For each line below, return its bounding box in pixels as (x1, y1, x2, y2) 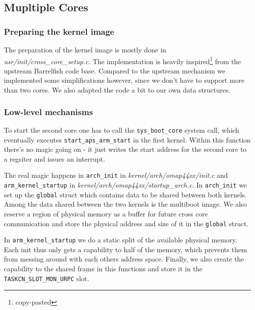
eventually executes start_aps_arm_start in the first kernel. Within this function (4, 134, 251, 144)
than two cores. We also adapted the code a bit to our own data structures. (4, 85, 230, 95)
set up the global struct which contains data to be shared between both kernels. (4, 189, 247, 199)
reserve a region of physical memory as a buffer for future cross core (4, 208, 208, 218)
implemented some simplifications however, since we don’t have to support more (4, 75, 245, 85)
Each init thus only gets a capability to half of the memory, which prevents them (4, 244, 247, 254)
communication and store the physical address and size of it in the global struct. (4, 218, 249, 228)
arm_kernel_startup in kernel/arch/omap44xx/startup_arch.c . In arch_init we (4, 180, 247, 190)
